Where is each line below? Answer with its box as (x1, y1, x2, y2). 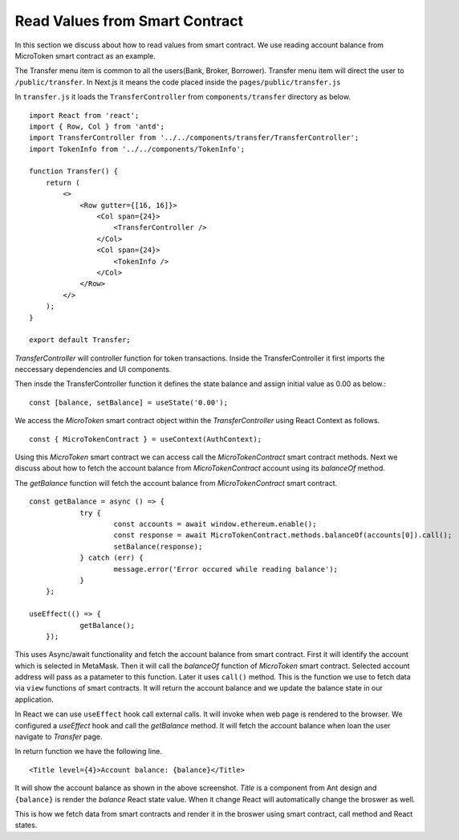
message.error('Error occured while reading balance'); (113, 565, 339, 573)
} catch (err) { (79, 553, 144, 562)
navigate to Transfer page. (14, 732, 103, 742)
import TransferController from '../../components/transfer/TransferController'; (29, 133, 359, 142)
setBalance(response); (113, 542, 203, 551)
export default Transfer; (29, 336, 132, 345)
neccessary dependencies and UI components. (14, 365, 172, 374)
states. (14, 820, 38, 830)
